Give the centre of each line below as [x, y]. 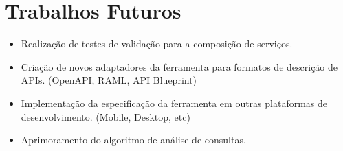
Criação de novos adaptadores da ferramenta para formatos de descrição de [179, 66]
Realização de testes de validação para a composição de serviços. [157, 44]
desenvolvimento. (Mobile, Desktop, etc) [106, 116]
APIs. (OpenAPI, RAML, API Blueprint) [109, 80]
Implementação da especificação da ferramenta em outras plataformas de [174, 103]
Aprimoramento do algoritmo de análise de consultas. [133, 140]
